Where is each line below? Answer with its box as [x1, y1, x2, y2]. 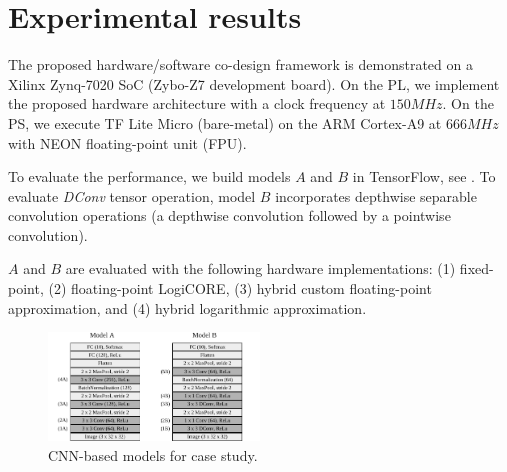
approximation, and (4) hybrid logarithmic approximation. [8, 297, 367, 318]
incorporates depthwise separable [275, 185, 477, 206]
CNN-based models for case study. [48, 444, 258, 465]
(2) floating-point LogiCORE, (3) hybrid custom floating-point [48, 278, 432, 299]
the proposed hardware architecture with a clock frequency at [8, 93, 386, 114]
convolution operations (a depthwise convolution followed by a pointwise [8, 205, 451, 226]
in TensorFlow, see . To [352, 166, 496, 187]
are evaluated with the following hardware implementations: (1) [65, 258, 456, 279]
